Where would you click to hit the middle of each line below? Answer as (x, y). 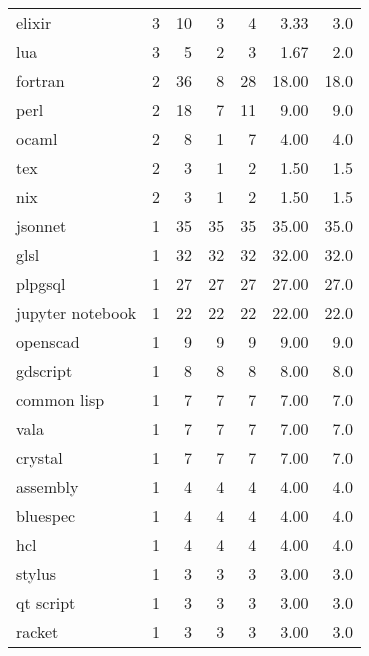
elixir (34, 22)
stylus (36, 573)
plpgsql (41, 283)
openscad (48, 341)
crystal (39, 457)
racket (37, 631)
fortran (40, 80)
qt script (46, 602)
